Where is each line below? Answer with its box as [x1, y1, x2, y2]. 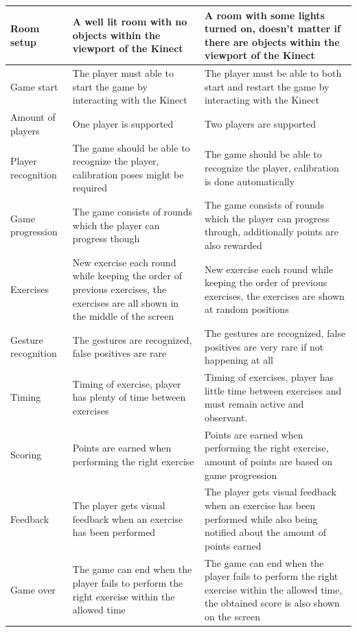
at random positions [204, 302, 289, 316]
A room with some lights [204, 8, 325, 22]
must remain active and [204, 397, 304, 411]
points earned [204, 538, 262, 552]
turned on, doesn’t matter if [204, 21, 341, 36]
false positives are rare [72, 346, 167, 360]
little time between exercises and [204, 383, 342, 397]
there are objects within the [204, 34, 340, 49]
